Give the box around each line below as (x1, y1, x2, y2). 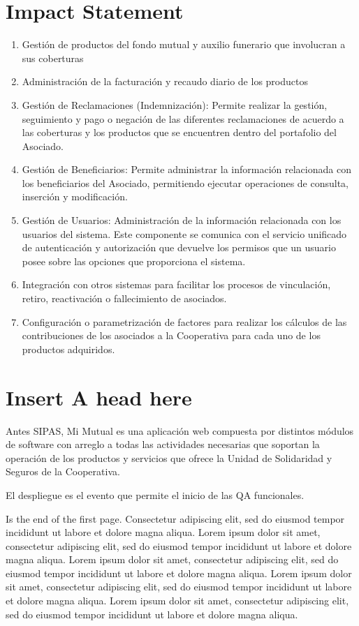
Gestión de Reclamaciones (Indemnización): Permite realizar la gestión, (22, 97, 328, 112)
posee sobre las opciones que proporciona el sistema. (22, 253, 246, 268)
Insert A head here (6, 382, 192, 411)
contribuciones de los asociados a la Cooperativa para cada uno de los (22, 328, 321, 343)
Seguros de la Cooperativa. (6, 464, 120, 479)
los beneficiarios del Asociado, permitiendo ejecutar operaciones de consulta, (22, 175, 349, 190)
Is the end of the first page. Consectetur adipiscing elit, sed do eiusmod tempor (6, 511, 345, 526)
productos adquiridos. (22, 341, 115, 356)
